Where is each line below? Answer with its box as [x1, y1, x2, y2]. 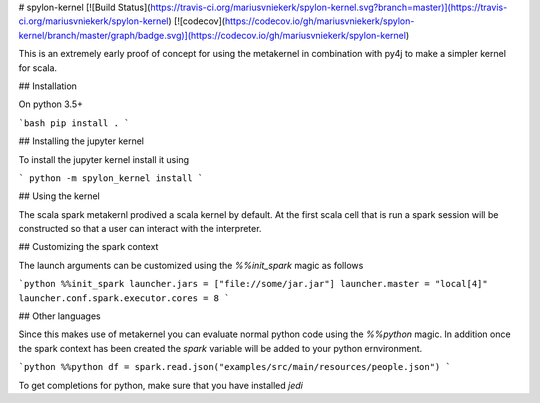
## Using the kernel [18, 190, 100, 202]
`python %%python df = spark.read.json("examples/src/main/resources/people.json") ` [18, 361, 452, 373]
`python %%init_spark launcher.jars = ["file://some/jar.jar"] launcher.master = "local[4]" [18, 278, 489, 290]
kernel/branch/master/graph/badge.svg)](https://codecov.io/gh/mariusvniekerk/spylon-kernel [18, 29, 407, 41]
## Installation [18, 80, 77, 92]
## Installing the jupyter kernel [18, 135, 145, 147]
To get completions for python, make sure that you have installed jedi [18, 379, 304, 391]
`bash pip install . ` [18, 117, 130, 129]
